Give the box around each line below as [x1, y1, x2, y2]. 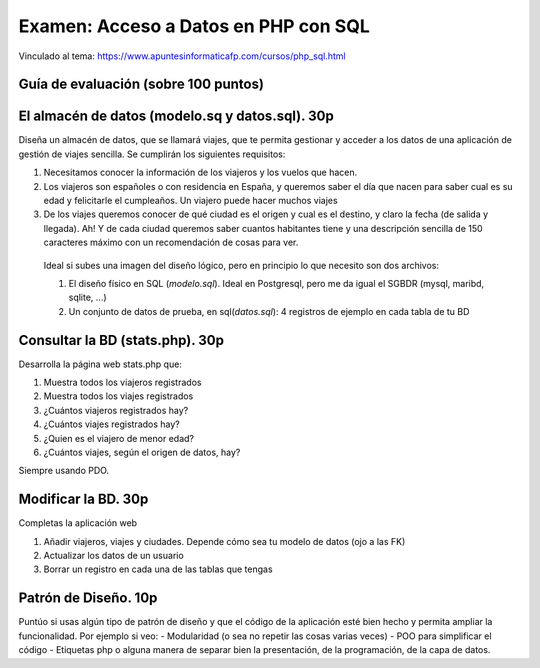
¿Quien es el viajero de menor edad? [43, 432, 195, 444]
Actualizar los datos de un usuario [43, 550, 184, 562]
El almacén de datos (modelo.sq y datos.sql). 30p [18, 108, 334, 125]
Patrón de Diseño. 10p [18, 590, 158, 607]
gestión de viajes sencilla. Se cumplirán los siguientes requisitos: [18, 148, 286, 160]
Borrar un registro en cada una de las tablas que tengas [43, 563, 274, 575]
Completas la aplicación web [18, 517, 138, 529]
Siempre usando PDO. [18, 465, 110, 477]
